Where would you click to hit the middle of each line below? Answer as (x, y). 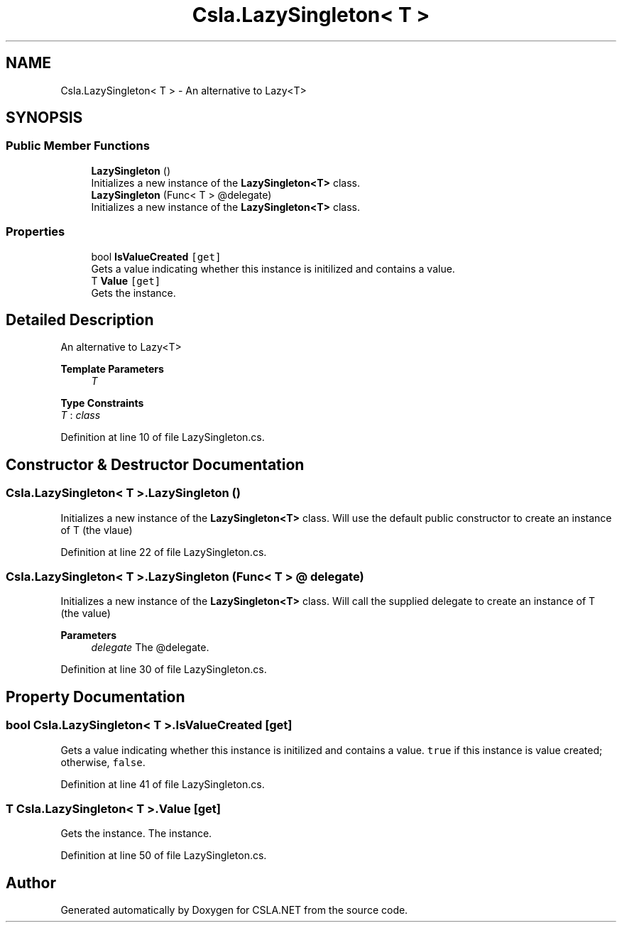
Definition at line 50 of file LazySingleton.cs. (164, 856)
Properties (36, 232)
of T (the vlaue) (97, 530)
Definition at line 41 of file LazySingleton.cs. (163, 784)
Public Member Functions (78, 146)
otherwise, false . (103, 762)
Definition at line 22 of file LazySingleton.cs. (164, 552)
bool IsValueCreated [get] (156, 256)
